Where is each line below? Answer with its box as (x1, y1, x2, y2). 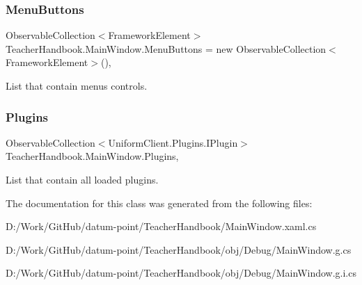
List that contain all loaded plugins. (6, 172, 159, 186)
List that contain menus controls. (6, 79, 148, 92)
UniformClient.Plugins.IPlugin (108, 135, 238, 149)
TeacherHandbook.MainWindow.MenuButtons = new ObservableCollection (6, 41, 326, 56)
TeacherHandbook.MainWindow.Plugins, (6, 149, 179, 163)
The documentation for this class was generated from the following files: (6, 195, 313, 210)
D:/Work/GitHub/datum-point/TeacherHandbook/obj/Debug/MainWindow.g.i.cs (6, 266, 356, 280)
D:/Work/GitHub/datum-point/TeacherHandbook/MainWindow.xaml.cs (6, 219, 317, 234)
